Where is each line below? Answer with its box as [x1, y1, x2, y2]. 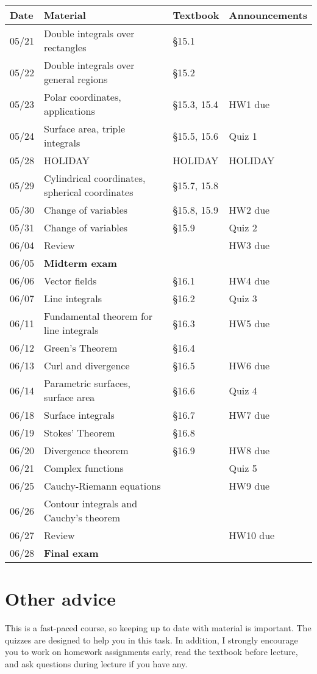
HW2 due [229, 203, 270, 217]
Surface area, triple [44, 121, 126, 136]
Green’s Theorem [44, 341, 118, 355]
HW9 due [229, 479, 270, 493]
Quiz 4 [229, 383, 257, 397]
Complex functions [44, 461, 124, 475]
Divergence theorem [44, 443, 129, 457]
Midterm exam [44, 256, 117, 270]
